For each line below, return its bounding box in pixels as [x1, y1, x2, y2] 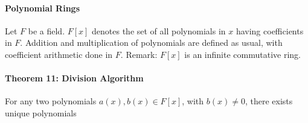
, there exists [245, 95, 293, 107]
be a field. [28, 24, 65, 37]
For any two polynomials [5, 95, 97, 107]
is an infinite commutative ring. [184, 48, 301, 60]
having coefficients [236, 24, 304, 37]
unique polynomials [5, 106, 77, 119]
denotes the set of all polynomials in [92, 24, 226, 37]
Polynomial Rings [5, 1, 80, 14]
